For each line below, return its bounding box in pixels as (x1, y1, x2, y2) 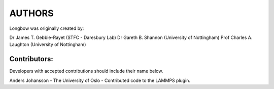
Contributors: (9, 55, 53, 63)
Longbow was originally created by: (9, 25, 84, 31)
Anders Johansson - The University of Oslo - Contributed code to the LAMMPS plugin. (9, 77, 190, 83)
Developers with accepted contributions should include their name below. (9, 68, 163, 74)
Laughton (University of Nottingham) (9, 41, 86, 48)
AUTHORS (9, 8, 54, 19)
